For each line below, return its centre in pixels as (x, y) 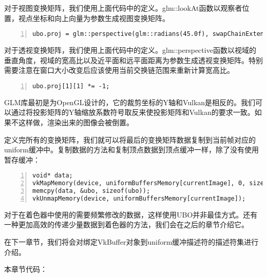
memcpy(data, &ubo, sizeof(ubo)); (91, 191)
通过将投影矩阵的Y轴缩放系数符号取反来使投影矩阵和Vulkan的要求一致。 (133, 112)
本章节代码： (26, 269)
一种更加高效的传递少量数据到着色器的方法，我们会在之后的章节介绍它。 (126, 224)
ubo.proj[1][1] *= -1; (71, 86)
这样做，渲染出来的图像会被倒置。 (76, 122)
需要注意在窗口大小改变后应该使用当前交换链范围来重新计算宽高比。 (119, 70)
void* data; (53, 176)
